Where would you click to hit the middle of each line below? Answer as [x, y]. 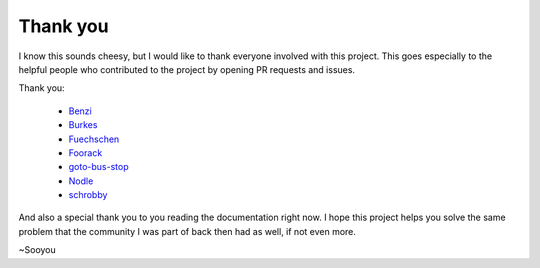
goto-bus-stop [98, 167]
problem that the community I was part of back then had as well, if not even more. [187, 231]
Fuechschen [94, 139]
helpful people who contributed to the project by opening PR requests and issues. [186, 69]
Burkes [83, 125]
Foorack [85, 152]
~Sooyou [37, 250]
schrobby [88, 195]
